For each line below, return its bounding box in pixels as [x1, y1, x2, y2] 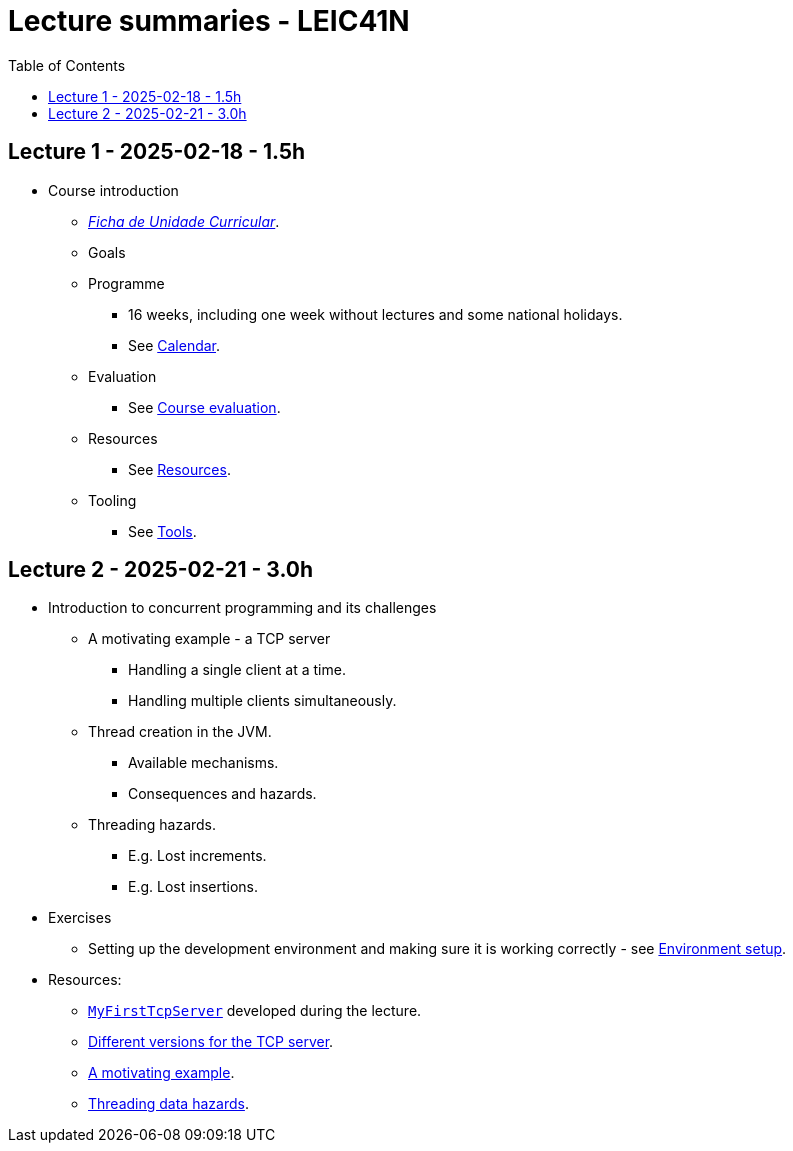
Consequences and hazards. [128, 785, 317, 803]
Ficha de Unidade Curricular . [88, 212, 280, 230]
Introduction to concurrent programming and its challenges [48, 599, 437, 617]
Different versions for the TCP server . [88, 1033, 334, 1051]
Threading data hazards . [88, 1095, 249, 1113]
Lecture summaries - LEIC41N [8, 4, 410, 38]
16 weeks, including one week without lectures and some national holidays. [128, 305, 623, 323]
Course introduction [48, 181, 179, 199]
